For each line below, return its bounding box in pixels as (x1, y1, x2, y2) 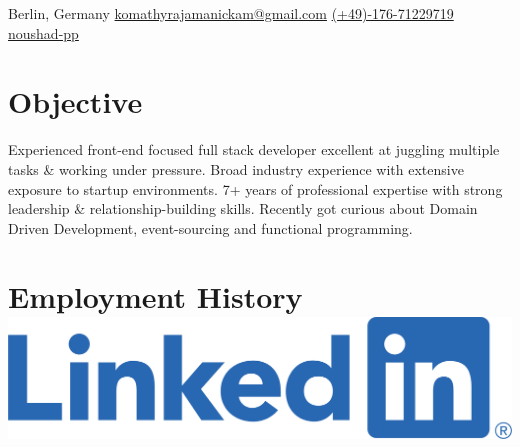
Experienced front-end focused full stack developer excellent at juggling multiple (8, 139, 500, 160)
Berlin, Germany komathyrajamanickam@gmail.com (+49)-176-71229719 (8, 3, 454, 23)
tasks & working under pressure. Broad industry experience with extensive (8, 158, 464, 179)
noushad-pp (8, 22, 79, 43)
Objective (8, 81, 143, 122)
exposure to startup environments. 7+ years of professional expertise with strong (8, 178, 503, 199)
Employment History (8, 276, 303, 317)
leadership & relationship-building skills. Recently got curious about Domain (8, 198, 478, 219)
